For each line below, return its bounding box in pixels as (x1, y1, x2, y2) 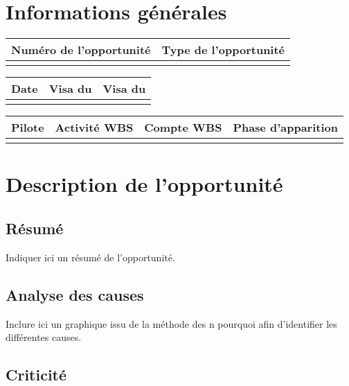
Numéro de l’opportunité (11, 42, 151, 58)
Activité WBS (55, 119, 134, 136)
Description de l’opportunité (6, 170, 283, 198)
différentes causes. (6, 330, 82, 344)
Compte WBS (144, 119, 222, 136)
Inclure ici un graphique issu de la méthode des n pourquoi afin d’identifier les (6, 316, 337, 331)
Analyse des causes (6, 283, 144, 305)
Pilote (11, 119, 44, 136)
